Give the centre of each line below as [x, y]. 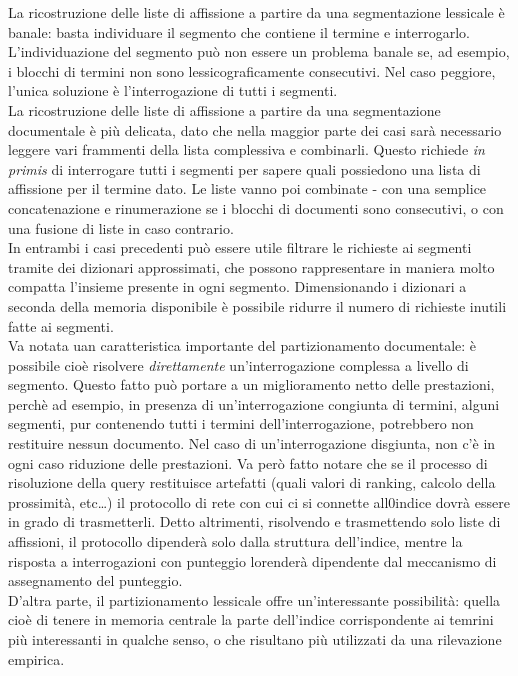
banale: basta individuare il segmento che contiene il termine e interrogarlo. [239, 31]
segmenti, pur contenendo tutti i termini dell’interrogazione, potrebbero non [241, 423]
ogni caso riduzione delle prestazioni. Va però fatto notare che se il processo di [248, 462]
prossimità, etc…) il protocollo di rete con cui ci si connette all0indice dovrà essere [259, 501]
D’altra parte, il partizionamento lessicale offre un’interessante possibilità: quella [254, 599]
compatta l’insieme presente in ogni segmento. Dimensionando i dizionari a [237, 286]
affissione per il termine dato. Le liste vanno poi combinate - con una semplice [247, 188]
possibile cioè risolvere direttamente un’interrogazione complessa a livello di [238, 364]
